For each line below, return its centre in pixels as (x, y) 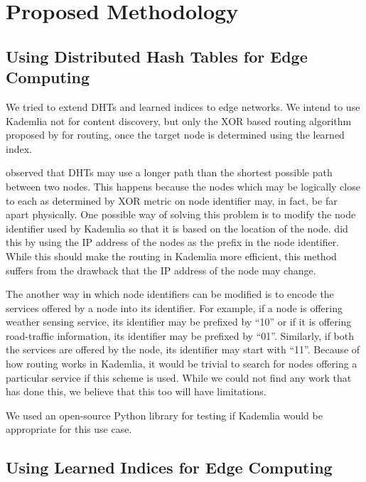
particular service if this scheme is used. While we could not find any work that (179, 377)
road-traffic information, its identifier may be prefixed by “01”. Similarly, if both (180, 335)
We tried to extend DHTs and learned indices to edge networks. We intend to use (183, 106)
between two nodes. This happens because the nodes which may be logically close (183, 186)
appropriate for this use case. (69, 429)
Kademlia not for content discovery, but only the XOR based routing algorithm (179, 120)
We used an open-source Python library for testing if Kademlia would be (164, 415)
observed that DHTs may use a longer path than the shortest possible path (169, 172)
